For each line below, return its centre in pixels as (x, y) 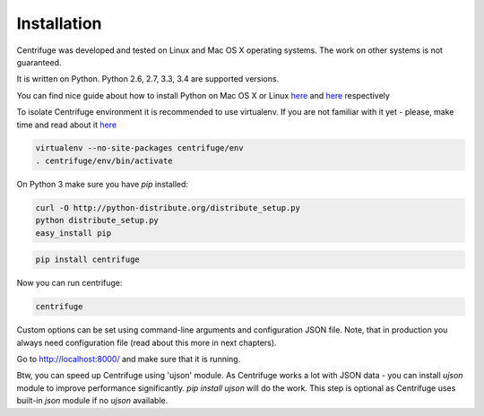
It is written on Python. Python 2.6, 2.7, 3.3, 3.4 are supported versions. (148, 79)
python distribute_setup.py (97, 221)
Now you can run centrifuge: (69, 283)
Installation (59, 23)
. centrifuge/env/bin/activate (104, 160)
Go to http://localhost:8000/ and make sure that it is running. (129, 359)
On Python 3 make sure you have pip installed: (102, 184)
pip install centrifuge (88, 260)
